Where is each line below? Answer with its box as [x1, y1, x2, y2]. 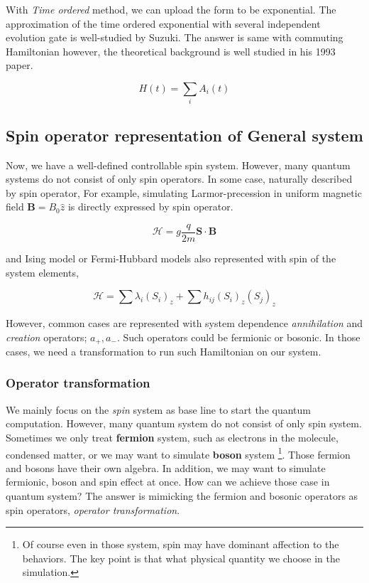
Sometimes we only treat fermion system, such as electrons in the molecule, [6, 429, 338, 444]
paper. [6, 58, 33, 73]
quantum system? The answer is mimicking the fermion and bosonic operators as [6, 488, 358, 503]
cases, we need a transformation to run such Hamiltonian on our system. [6, 343, 321, 358]
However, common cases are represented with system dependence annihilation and [6, 315, 363, 330]
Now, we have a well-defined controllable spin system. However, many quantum [6, 157, 351, 172]
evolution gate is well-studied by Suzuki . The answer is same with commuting [6, 30, 343, 45]
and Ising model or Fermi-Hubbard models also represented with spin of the [6, 250, 336, 265]
